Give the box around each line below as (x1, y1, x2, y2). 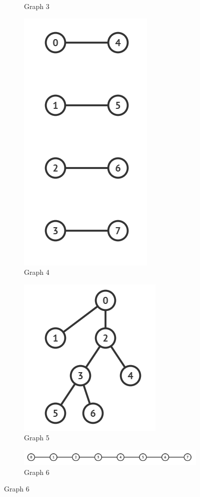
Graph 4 (24, 267, 49, 277)
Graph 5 (24, 432, 49, 443)
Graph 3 (24, 1, 49, 11)
